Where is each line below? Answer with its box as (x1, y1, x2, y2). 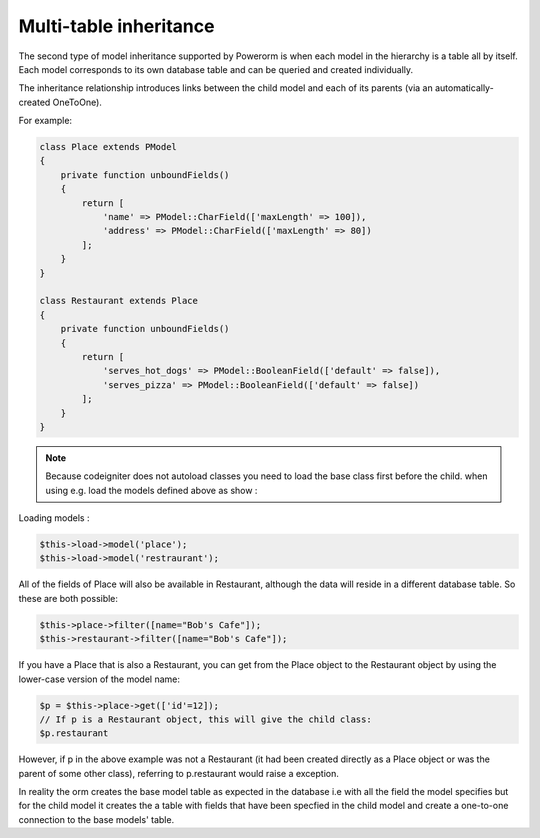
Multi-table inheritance (18, 15, 215, 37)
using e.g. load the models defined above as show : (45, 484, 258, 496)
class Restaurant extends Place (39, 295, 199, 307)
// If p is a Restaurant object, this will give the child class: (39, 713, 372, 725)
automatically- (435, 82, 494, 94)
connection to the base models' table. (18, 813, 175, 825)
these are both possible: (18, 592, 119, 604)
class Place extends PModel (39, 141, 177, 153)
